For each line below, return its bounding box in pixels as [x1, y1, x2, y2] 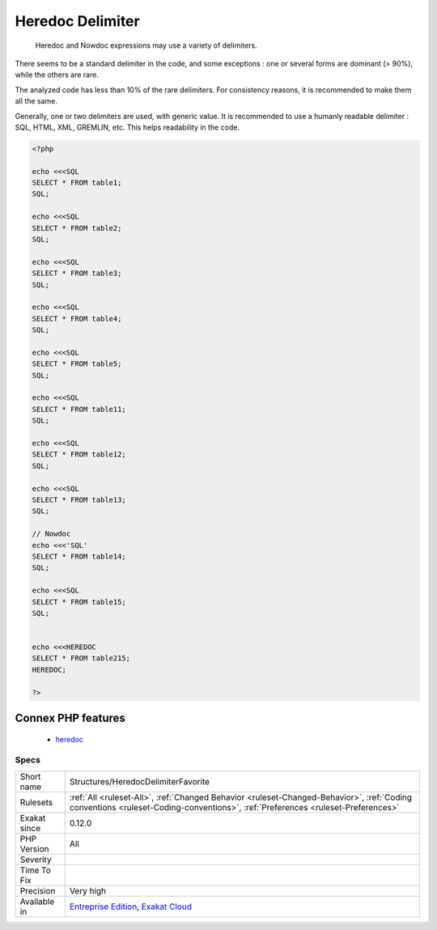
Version [19, 843, 49, 854]
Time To [19, 864, 52, 876]
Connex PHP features [15, 711, 125, 725]
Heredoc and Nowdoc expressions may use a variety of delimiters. [35, 40, 258, 50]
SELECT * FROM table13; [32, 495, 127, 504]
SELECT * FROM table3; [32, 269, 122, 278]
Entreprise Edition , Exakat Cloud [69, 901, 192, 912]
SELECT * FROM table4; [32, 314, 122, 323]
